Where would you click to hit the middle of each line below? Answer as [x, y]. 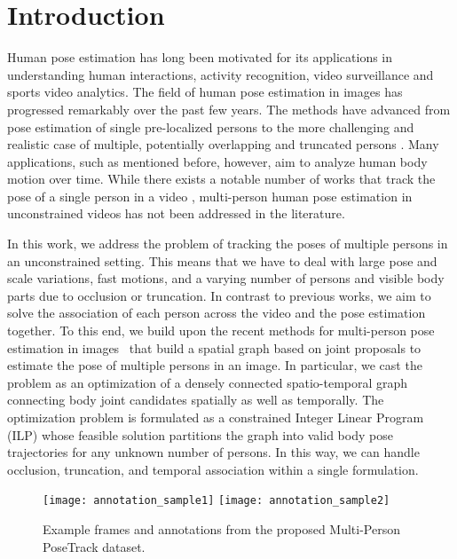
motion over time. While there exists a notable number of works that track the [221, 179]
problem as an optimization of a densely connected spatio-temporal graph [208, 382]
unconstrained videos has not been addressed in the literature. [176, 213]
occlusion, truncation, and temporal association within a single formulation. [213, 469]
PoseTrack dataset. [94, 546]
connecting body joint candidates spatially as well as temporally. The [196, 400]
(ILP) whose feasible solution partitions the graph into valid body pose [200, 434]
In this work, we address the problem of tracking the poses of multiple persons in [228, 244]
